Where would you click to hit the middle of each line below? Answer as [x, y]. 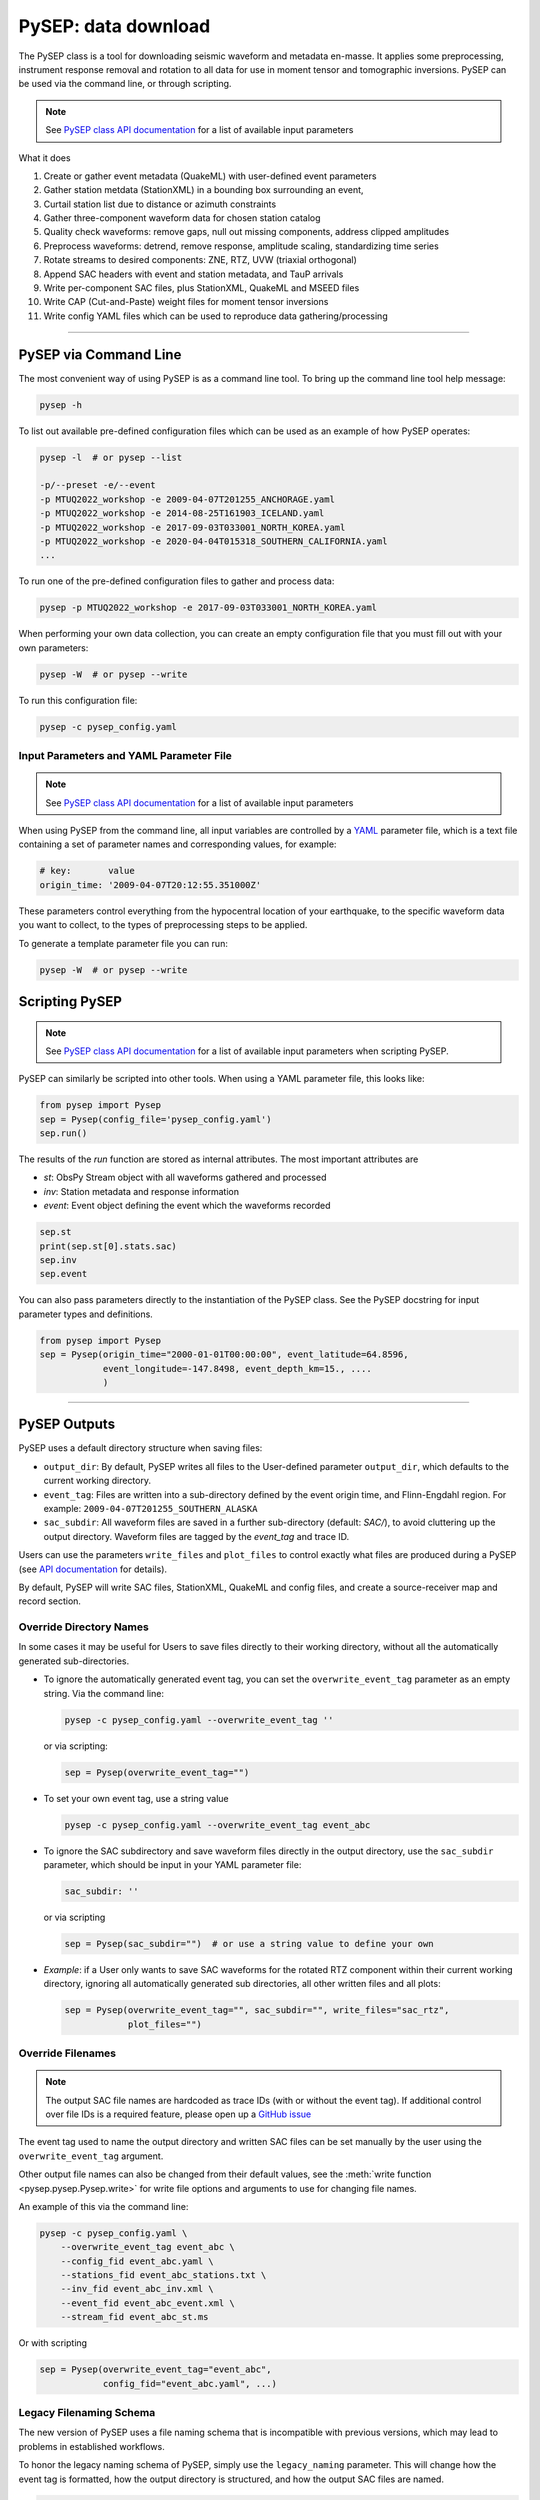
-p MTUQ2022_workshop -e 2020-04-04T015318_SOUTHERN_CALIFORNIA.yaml [213, 541]
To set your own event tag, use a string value [136, 1798]
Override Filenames [67, 2053]
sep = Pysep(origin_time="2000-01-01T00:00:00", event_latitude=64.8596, [224, 1354]
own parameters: [53, 647]
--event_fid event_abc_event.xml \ [147, 2303]
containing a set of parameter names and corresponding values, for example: [177, 844]
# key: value [87, 871]
